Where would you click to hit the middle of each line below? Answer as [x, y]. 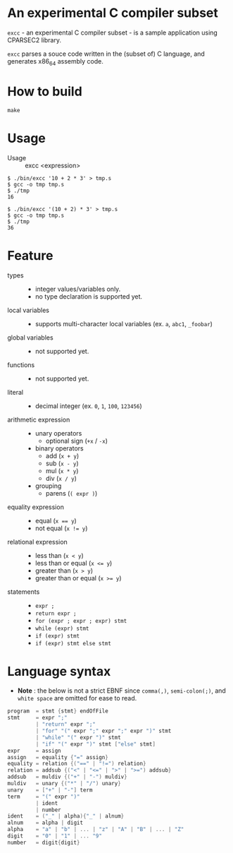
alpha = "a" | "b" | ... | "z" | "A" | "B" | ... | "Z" [96, 830]
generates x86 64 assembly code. [56, 62]
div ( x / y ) [61, 478]
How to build [45, 91]
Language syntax [59, 671]
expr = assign [34, 751]
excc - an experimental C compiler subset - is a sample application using [113, 32]
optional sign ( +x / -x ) [76, 441]
